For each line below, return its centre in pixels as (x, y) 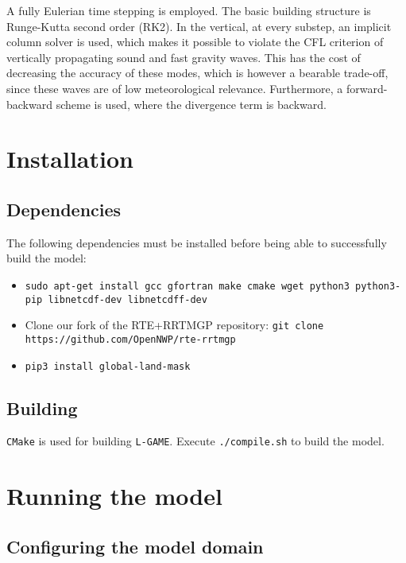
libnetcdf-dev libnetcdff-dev (128, 299)
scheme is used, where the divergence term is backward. (191, 104)
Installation (70, 159)
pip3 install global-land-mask (108, 366)
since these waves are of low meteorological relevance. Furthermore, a (175, 88)
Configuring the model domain (135, 546)
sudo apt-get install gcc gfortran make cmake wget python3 (187, 286)
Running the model (114, 496)
